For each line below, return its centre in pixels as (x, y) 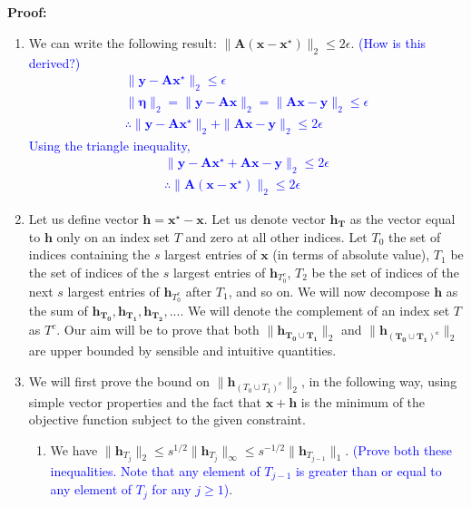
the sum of (58, 310)
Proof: (27, 12)
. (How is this (388, 42)
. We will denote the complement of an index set (315, 310)
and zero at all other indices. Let (276, 236)
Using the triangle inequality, (109, 145)
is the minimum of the (363, 401)
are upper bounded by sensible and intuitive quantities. (182, 351)
